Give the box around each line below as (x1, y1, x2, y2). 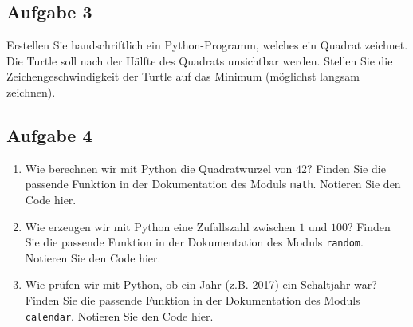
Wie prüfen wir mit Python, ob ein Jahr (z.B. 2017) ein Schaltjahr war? (25, 276, 377, 293)
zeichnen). (6, 83, 56, 100)
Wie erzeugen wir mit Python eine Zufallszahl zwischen (25, 218, 296, 234)
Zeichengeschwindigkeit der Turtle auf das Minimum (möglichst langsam (6, 68, 360, 85)
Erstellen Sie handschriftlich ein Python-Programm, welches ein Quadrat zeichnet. (6, 37, 408, 53)
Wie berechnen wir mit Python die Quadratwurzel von (25, 160, 293, 176)
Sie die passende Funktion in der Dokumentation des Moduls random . (25, 234, 364, 250)
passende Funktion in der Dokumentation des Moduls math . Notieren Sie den (25, 175, 401, 192)
